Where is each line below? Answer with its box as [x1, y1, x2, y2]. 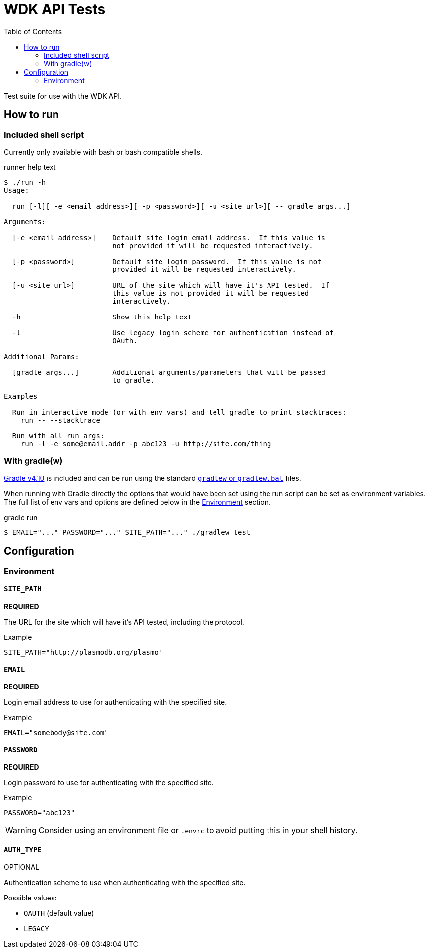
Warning [5, 825, 37, 836]
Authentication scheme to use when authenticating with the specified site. [4, 878, 246, 887]
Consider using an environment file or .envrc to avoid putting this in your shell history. [38, 825, 358, 836]
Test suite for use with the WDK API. [4, 91, 122, 100]
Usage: [4, 186, 29, 194]
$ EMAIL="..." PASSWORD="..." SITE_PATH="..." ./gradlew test [4, 528, 251, 536]
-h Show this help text [12, 313, 192, 321]
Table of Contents [4, 27, 62, 36]
